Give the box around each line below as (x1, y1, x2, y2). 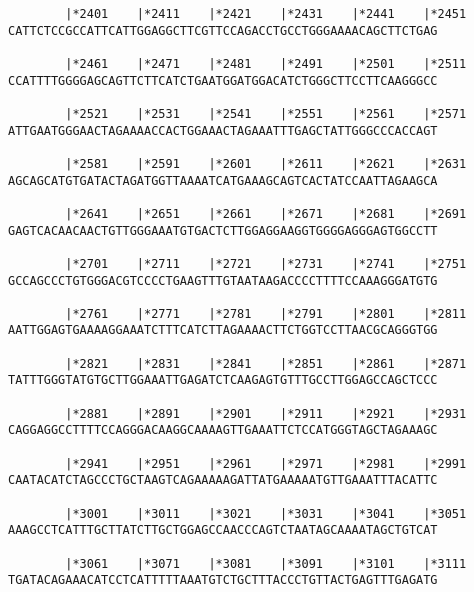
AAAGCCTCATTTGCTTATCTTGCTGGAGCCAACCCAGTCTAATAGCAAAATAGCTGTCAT (8, 523, 438, 538)
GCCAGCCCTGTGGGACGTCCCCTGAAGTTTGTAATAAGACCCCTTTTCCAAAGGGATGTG (8, 273, 438, 288)
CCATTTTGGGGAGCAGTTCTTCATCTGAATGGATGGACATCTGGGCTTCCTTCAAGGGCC (8, 73, 438, 88)
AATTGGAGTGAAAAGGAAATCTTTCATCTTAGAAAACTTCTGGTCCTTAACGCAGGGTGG (8, 323, 438, 338)
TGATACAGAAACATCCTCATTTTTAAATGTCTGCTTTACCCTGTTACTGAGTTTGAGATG (8, 573, 438, 588)
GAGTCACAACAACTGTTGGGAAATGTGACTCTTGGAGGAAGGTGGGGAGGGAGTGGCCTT (8, 223, 438, 238)
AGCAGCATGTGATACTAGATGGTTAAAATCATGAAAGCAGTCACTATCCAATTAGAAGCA (8, 173, 438, 188)
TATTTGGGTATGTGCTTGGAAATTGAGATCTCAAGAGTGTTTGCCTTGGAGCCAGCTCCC (8, 373, 438, 388)
